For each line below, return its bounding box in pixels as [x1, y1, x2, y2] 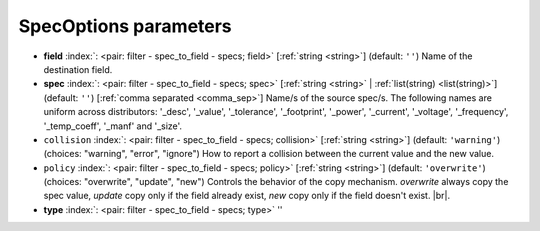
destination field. [43, 63, 113, 75]
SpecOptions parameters [18, 15, 232, 37]
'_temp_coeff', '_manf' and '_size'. [43, 120, 183, 132]
